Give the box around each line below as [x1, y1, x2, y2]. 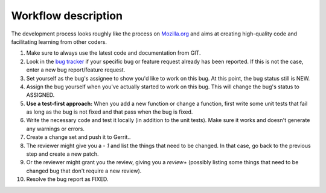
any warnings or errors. [26, 125, 85, 132]
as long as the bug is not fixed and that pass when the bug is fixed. [26, 108, 193, 115]
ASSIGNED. [26, 91, 55, 99]
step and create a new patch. [26, 150, 99, 158]
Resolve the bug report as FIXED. [26, 176, 109, 183]
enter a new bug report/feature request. [26, 66, 126, 73]
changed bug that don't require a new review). [26, 167, 142, 174]
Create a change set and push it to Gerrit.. [26, 133, 131, 141]
